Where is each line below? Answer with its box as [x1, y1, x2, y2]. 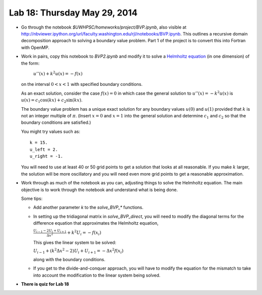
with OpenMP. [21, 44, 49, 50]
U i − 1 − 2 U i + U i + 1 [33, 228, 66, 233]
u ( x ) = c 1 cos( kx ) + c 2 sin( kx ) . [21, 97, 82, 104]
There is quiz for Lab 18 [21, 281, 69, 287]
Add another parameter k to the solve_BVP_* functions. [33, 204, 144, 211]
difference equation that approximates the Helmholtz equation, [33, 220, 159, 226]
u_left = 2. [30, 147, 58, 152]
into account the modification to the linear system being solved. [33, 272, 161, 278]
